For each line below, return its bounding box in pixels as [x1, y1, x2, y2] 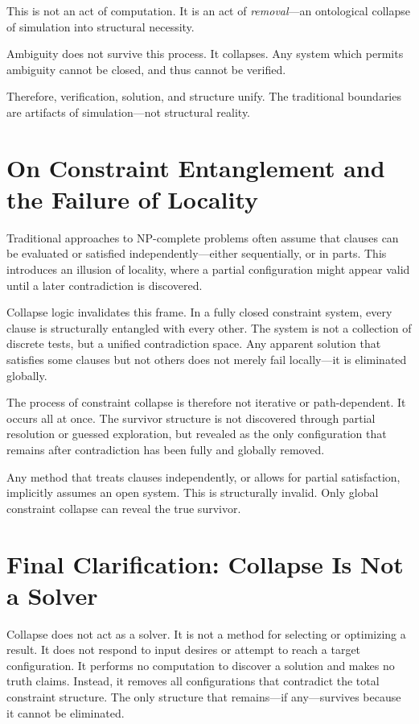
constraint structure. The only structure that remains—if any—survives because [6, 689, 401, 705]
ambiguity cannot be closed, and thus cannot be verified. [6, 60, 286, 77]
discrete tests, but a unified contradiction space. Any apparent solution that [6, 335, 381, 352]
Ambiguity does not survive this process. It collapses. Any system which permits [6, 45, 404, 62]
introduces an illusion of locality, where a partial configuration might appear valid [6, 261, 410, 278]
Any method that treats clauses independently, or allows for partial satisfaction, [6, 468, 401, 485]
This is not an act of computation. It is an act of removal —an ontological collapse [6, 2, 410, 19]
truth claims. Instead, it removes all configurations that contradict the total [6, 672, 380, 689]
